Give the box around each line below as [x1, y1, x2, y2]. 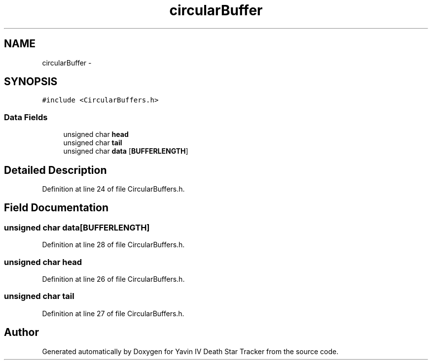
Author [4, 326, 39, 339]
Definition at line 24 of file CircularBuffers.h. [42, 185, 185, 194]
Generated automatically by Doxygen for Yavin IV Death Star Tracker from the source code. [42, 347, 339, 356]
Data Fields [4, 112, 48, 122]
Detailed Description [4, 164, 107, 176]
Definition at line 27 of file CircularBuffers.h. [42, 309, 184, 318]
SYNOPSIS [4, 75, 58, 88]
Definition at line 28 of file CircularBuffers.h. [42, 240, 185, 249]
